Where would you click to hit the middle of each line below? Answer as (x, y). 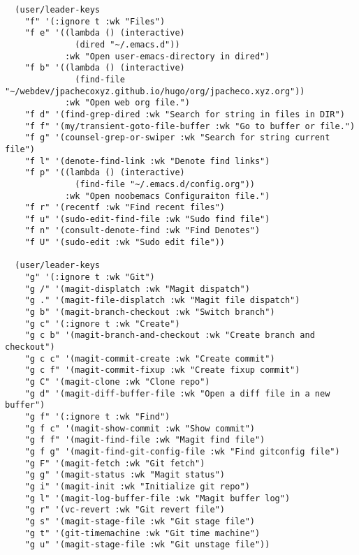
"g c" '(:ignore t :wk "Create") (102, 324)
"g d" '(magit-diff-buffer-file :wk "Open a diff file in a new (177, 393)
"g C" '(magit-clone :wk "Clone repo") (117, 382)
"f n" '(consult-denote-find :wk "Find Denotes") (142, 231)
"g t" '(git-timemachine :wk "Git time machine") (142, 533)
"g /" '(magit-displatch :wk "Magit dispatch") (137, 289)
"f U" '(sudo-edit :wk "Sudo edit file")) (125, 243)
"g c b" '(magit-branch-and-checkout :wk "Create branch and (170, 335)
